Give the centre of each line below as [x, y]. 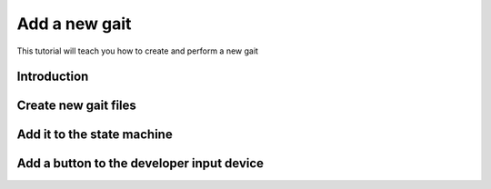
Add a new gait [74, 24]
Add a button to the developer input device [140, 164]
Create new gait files [76, 106]
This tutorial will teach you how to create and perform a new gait [138, 51]
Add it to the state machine [95, 135]
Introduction [53, 77]
